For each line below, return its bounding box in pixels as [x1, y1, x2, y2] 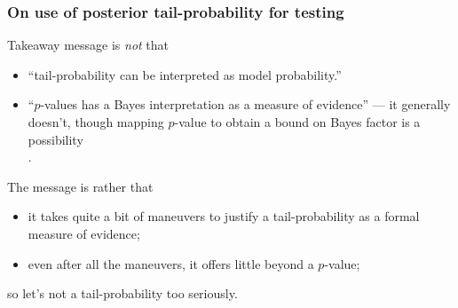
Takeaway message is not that [7, 36, 170, 54]
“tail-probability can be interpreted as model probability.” [28, 65, 342, 83]
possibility [28, 130, 83, 148]
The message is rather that [7, 177, 154, 195]
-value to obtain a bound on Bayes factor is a [174, 113, 421, 130]
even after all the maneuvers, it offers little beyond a [28, 254, 314, 272]
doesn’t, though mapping [28, 113, 164, 130]
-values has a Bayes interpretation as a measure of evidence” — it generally [40, 95, 451, 114]
